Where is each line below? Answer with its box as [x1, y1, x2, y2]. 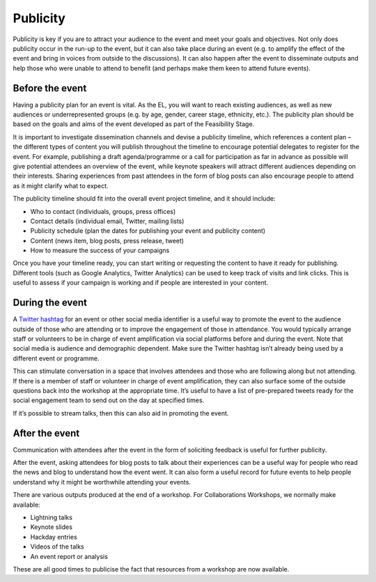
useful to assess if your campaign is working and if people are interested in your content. [13, 279, 269, 287]
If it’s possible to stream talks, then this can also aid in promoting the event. [13, 408, 229, 418]
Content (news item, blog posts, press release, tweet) [30, 236, 185, 245]
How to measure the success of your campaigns [30, 246, 170, 254]
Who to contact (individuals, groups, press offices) [30, 207, 176, 215]
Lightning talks [30, 513, 73, 521]
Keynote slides [30, 523, 73, 531]
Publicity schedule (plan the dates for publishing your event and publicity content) [30, 227, 266, 235]
